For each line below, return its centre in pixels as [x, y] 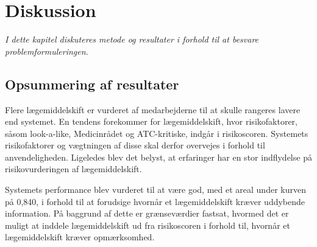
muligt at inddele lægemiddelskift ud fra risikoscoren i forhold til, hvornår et [148, 225]
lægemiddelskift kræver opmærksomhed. [80, 237]
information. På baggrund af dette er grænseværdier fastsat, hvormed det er [147, 213]
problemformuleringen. [47, 51]
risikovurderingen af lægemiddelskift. [73, 169]
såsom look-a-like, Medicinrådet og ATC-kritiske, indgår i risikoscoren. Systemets [157, 133]
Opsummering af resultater [92, 84]
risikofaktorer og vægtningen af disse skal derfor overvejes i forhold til [135, 145]
